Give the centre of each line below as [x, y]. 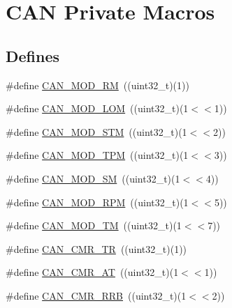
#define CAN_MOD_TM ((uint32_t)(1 [94, 225]
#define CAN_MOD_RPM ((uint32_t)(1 [97, 202]
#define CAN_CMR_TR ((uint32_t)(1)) [96, 248]
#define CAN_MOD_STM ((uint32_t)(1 [96, 131]
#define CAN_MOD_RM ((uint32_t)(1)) [97, 85]
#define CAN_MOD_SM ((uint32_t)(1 [93, 178]
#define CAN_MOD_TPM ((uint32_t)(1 [97, 155]
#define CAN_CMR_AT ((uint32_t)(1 [92, 272]
